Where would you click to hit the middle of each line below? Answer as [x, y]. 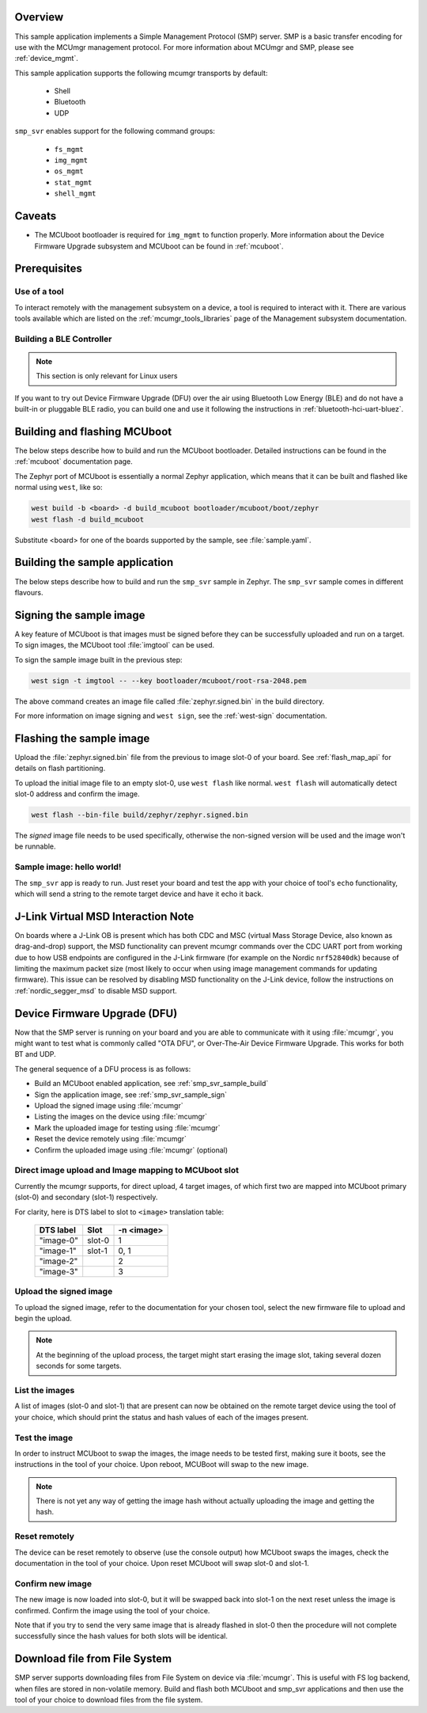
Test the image [44, 1438]
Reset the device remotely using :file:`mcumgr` [111, 1139]
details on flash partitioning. [60, 769]
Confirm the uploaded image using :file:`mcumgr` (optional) [131, 1150]
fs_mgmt [69, 149]
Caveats [36, 216]
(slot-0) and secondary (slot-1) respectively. [86, 1197]
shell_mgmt [75, 194]
